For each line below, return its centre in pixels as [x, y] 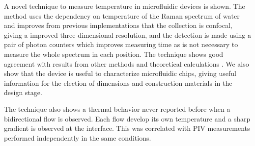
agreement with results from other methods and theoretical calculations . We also [127, 63]
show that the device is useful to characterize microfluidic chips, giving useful [120, 73]
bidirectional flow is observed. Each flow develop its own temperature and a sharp [127, 118]
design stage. [23, 92]
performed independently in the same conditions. [78, 137]
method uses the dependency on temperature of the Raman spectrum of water [122, 15]
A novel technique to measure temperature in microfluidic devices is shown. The [125, 6]
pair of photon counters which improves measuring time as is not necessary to [121, 44]
